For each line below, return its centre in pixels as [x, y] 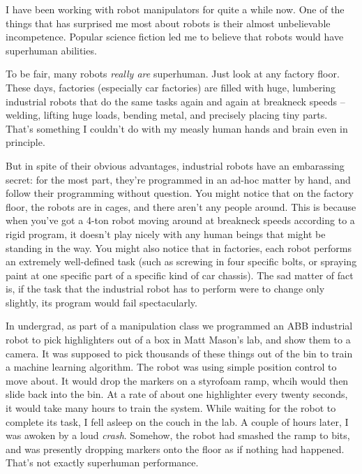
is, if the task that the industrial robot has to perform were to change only [165, 289]
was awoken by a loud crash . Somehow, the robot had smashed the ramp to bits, [178, 435]
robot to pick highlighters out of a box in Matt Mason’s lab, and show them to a [178, 340]
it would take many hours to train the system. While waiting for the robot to [171, 408]
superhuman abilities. [51, 50]
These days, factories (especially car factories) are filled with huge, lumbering [171, 87]
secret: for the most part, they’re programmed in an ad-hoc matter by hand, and [178, 179]
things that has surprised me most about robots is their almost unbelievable [168, 23]
